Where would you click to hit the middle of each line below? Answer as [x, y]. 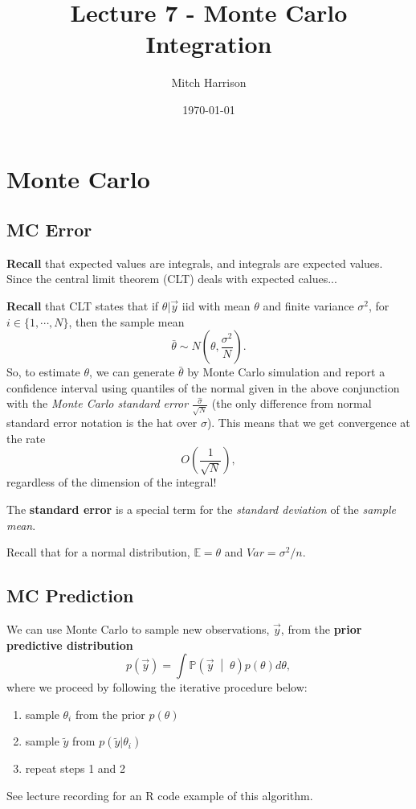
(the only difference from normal [292, 403]
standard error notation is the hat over [102, 423]
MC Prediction [70, 595]
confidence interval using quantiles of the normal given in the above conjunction [203, 387]
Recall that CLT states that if [83, 306]
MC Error [49, 230]
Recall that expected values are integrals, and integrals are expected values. [195, 263]
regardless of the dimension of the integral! [112, 482]
